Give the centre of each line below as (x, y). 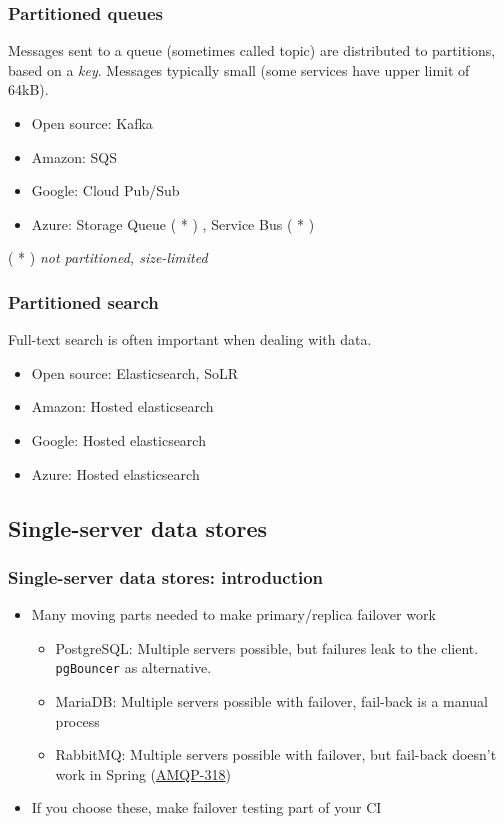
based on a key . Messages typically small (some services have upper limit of (239, 69)
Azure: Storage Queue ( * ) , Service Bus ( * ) (173, 223)
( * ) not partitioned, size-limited (108, 257)
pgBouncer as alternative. (133, 667)
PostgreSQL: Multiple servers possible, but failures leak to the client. (267, 647)
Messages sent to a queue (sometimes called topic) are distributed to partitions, (252, 50)
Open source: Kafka (92, 123)
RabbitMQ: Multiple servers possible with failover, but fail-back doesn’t (276, 754)
